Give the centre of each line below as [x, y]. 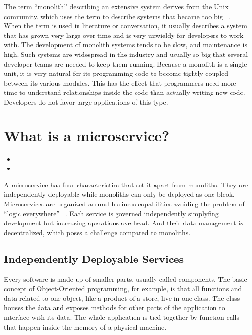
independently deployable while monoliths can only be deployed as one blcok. [119, 194]
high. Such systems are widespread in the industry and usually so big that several [126, 54]
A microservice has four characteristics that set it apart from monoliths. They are [126, 184]
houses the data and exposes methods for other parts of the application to [115, 307]
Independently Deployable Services [94, 258]
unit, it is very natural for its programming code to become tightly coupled [116, 73]
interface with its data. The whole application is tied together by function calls [122, 317]
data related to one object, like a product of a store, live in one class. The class [122, 298]
